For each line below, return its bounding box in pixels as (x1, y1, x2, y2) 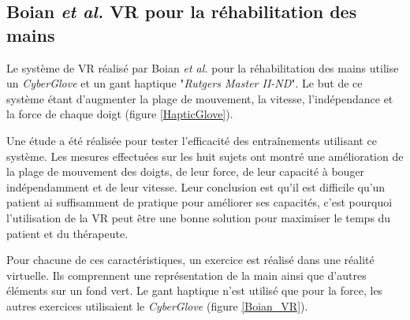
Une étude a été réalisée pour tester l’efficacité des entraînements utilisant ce (6, 132, 377, 148)
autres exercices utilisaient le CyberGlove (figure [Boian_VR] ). (6, 297, 308, 314)
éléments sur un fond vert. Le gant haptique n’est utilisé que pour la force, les (6, 282, 383, 299)
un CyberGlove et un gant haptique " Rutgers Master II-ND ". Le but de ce (6, 75, 363, 91)
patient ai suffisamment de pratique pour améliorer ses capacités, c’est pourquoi (6, 194, 393, 210)
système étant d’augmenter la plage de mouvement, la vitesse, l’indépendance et (6, 90, 393, 106)
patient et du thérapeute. (6, 225, 129, 241)
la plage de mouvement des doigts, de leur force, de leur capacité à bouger (6, 163, 365, 180)
